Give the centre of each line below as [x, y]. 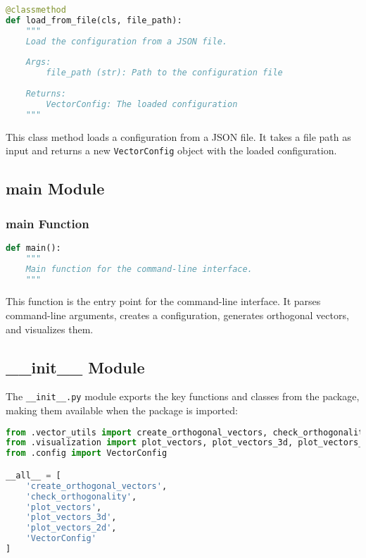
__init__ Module [75, 367]
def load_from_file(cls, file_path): [94, 20]
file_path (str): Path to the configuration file [164, 73]
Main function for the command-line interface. [139, 269]
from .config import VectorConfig [87, 453]
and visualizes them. [50, 329]
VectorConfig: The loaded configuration [142, 104]
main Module [55, 188]
